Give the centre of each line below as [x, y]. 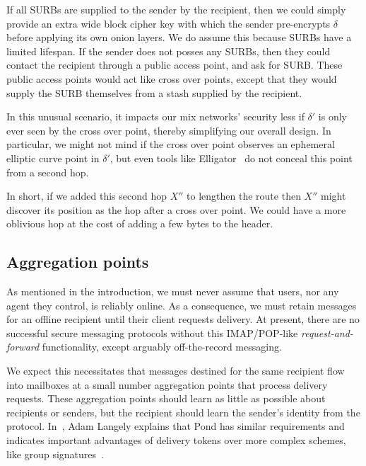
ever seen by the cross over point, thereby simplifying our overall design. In [169, 130]
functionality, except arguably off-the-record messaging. [162, 347]
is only [332, 116]
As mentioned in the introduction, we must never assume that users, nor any [173, 291]
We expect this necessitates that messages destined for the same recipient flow [176, 371]
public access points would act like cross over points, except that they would [172, 78]
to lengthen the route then [244, 196]
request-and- [327, 333]
